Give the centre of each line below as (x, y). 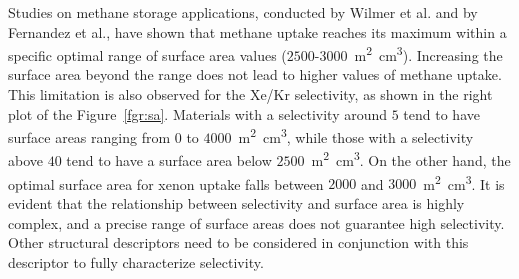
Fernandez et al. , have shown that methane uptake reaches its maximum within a (257, 31)
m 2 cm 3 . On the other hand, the (411, 159)
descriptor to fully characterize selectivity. (136, 261)
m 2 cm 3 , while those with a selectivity (356, 135)
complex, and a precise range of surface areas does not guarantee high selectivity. (256, 222)
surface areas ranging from (89, 136)
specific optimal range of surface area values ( (147, 54)
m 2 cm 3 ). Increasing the (428, 53)
